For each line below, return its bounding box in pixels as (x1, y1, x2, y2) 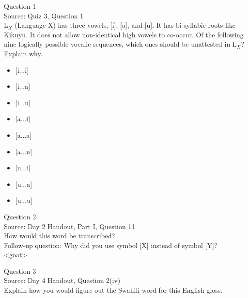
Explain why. (4, 48, 43, 58)
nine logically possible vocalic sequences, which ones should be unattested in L (4, 39, 237, 49)
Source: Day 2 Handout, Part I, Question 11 (4, 221, 135, 231)
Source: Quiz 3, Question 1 (4, 10, 84, 20)
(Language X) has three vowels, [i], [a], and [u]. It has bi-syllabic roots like (15, 20, 235, 30)
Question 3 (4, 265, 36, 276)
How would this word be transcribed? (4, 231, 115, 241)
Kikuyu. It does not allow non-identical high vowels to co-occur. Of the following (4, 29, 244, 39)
